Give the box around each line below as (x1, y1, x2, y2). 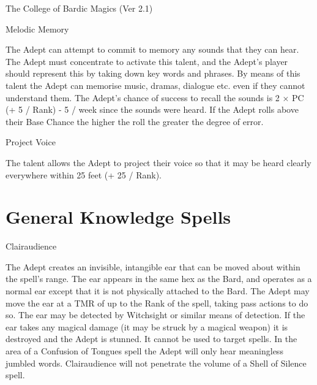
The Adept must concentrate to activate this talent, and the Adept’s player (6, 55, 288, 67)
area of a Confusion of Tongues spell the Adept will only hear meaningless (6, 345, 283, 357)
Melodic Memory (6, 22, 69, 35)
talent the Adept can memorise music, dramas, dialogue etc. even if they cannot (6, 78, 305, 91)
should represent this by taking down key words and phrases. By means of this (6, 67, 300, 80)
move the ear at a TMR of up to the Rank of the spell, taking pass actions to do (6, 296, 308, 309)
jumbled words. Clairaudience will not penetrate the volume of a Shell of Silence (6, 356, 307, 369)
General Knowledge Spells (6, 204, 231, 229)
